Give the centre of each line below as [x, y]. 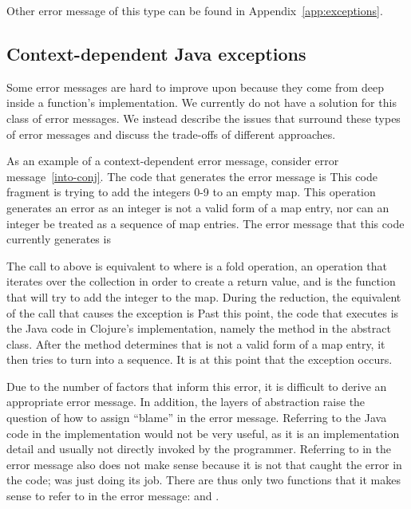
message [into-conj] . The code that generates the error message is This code [192, 176]
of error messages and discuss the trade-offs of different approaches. [171, 134]
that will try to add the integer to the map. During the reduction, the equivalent [204, 296]
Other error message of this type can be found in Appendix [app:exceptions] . [195, 10]
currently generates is [59, 239]
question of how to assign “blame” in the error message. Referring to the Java [197, 418]
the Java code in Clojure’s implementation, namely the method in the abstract [199, 328]
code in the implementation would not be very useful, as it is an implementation [203, 433]
